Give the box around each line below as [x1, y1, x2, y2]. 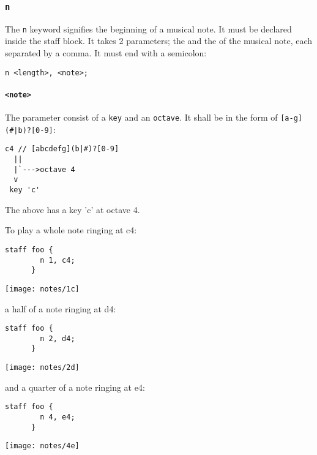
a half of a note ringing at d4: [5, 302, 116, 315]
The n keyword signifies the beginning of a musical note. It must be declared [5, 22, 292, 35]
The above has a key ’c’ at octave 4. [5, 203, 140, 216]
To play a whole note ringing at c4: [5, 224, 137, 236]
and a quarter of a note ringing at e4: [5, 380, 145, 393]
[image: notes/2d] [5, 363, 80, 372]
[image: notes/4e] [5, 442, 80, 451]
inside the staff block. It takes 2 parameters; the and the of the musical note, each [5, 34, 313, 47]
